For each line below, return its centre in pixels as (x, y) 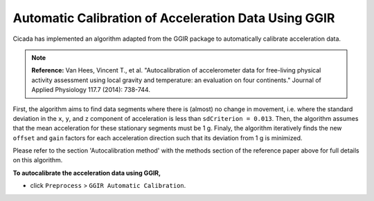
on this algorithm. (38, 160)
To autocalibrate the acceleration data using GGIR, (87, 173)
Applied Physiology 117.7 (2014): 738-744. (91, 90)
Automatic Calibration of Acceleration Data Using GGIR (174, 18)
